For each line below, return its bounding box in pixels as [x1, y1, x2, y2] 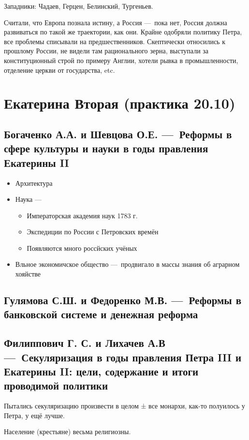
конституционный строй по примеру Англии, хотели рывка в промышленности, [4, 55, 238, 65]
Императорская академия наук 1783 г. [27, 210, 138, 220]
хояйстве [15, 269, 41, 279]
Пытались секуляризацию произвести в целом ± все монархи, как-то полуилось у [4, 401, 245, 411]
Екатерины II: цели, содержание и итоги [4, 364, 199, 379]
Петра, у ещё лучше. [4, 410, 65, 420]
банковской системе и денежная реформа [4, 307, 198, 322]
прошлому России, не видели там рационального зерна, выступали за [4, 46, 209, 56]
